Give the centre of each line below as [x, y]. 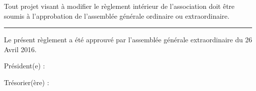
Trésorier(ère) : [27, 82]
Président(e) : [25, 66]
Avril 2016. [20, 49]
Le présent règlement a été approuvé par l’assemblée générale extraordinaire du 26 [128, 40]
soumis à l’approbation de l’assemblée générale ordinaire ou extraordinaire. [117, 15]
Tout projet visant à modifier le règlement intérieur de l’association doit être [119, 6]
